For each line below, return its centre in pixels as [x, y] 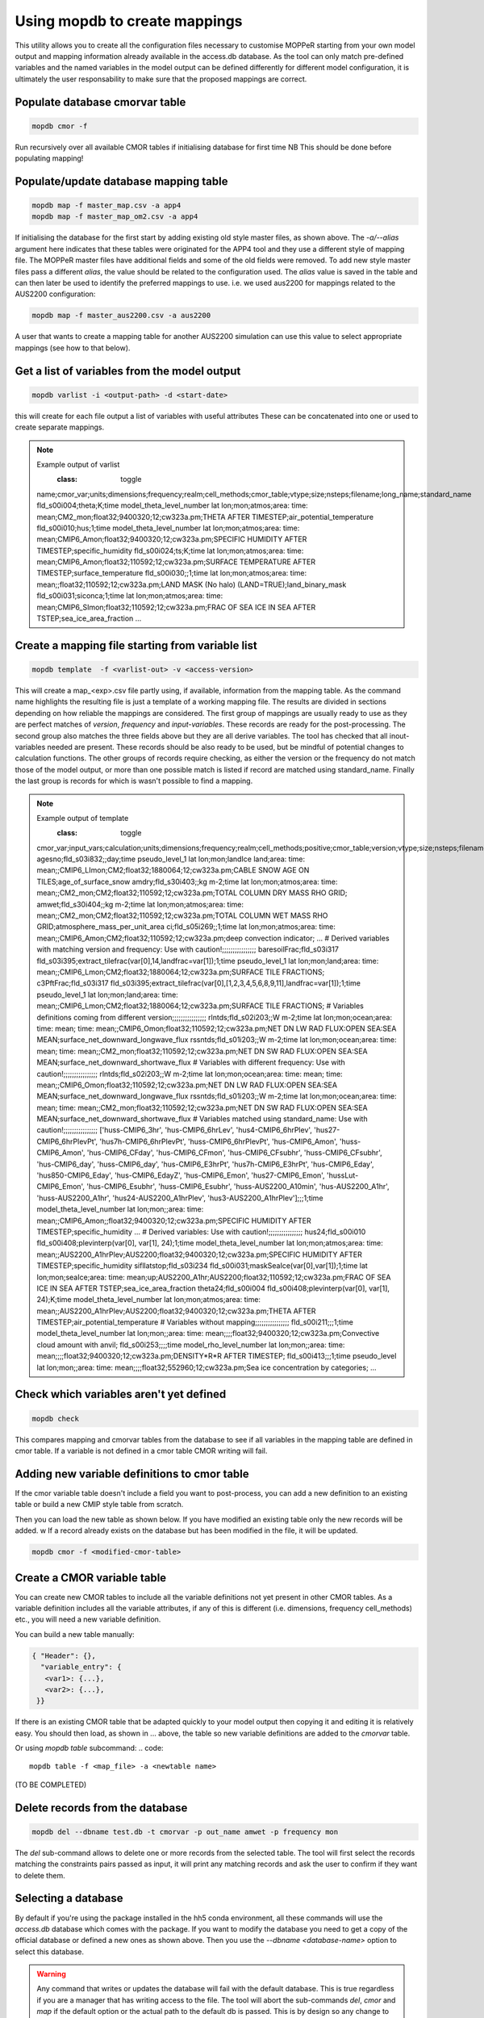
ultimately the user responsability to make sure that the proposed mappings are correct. [161, 79]
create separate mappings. [60, 427]
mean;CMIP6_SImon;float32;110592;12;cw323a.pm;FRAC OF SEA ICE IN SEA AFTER [176, 607]
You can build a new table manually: [75, 1634]
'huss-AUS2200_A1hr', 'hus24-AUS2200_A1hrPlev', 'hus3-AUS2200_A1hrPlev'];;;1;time [180, 1198]
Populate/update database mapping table [121, 181]
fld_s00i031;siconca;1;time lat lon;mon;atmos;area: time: [130, 596]
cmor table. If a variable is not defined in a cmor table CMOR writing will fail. [141, 1451]
